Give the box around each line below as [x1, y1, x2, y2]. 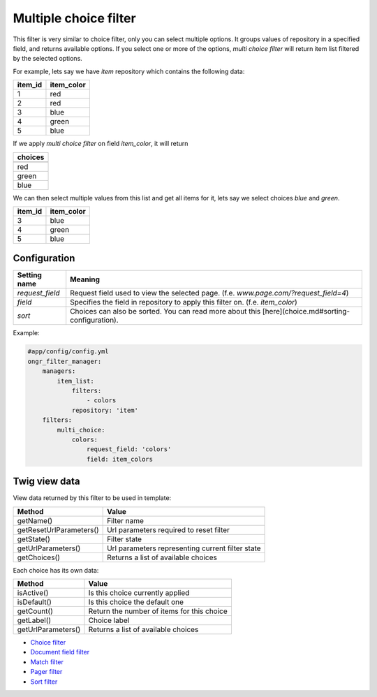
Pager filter [30, 668, 63, 676]
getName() [17, 515, 53, 525]
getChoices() [17, 552, 61, 562]
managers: [42, 367, 76, 375]
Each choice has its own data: [13, 566, 99, 574]
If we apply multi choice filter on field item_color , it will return [13, 140, 188, 148]
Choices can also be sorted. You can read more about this [70, 307, 261, 316]
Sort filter [30, 677, 58, 686]
